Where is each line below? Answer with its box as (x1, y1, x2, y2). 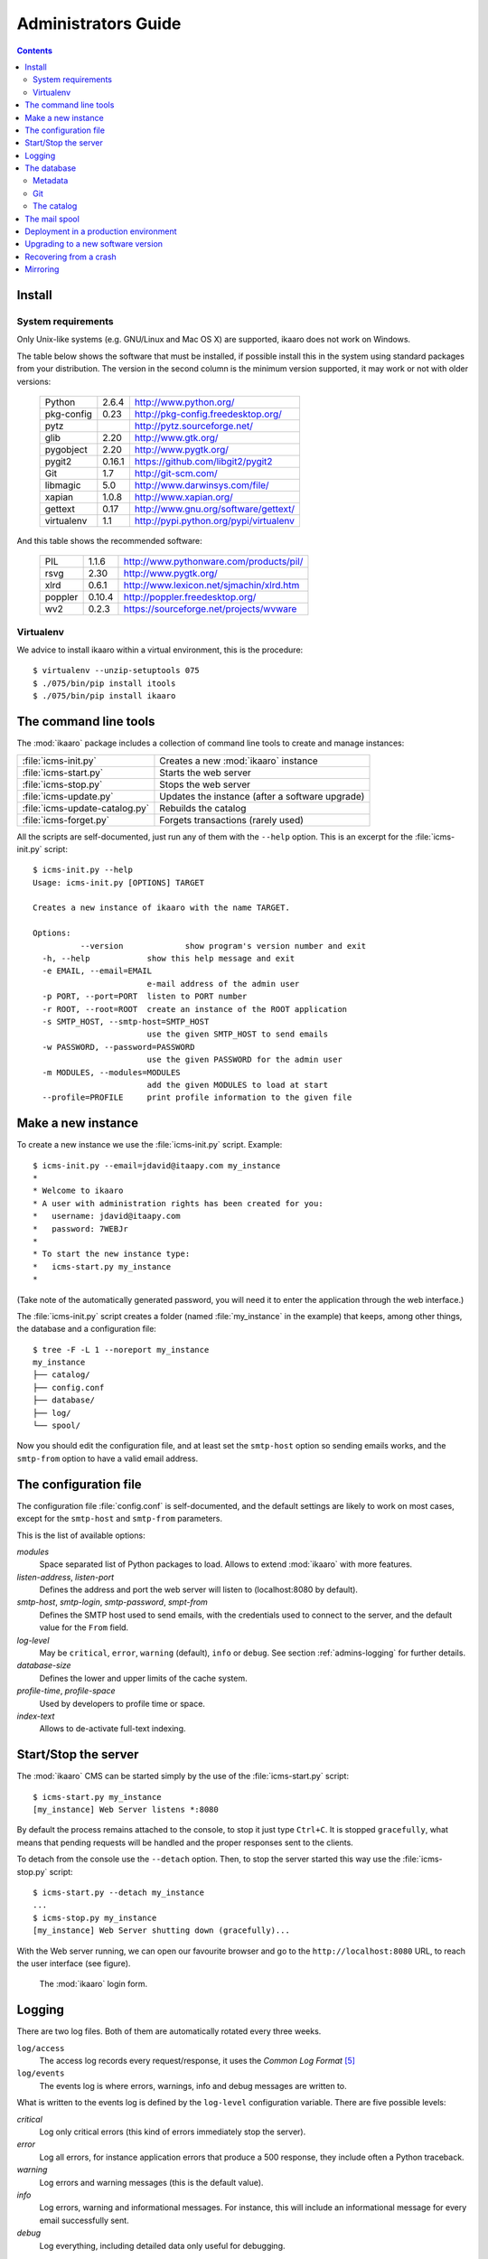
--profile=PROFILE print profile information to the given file (42, 1092, 352, 1102)
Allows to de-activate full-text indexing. (39, 1723, 186, 1734)
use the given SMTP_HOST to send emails (146, 1029, 329, 1039)
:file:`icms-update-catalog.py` (22, 801, 149, 814)
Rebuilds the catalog (159, 801, 247, 814)
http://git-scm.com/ (134, 466, 218, 479)
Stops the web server (159, 778, 251, 791)
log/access (16, 2043, 65, 2053)
